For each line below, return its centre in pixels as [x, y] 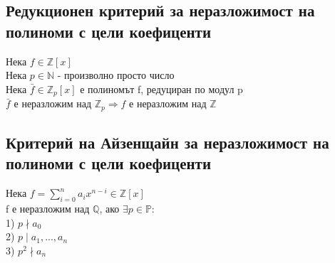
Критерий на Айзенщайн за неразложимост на [167, 143]
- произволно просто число [116, 75]
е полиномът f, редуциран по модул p [161, 88]
